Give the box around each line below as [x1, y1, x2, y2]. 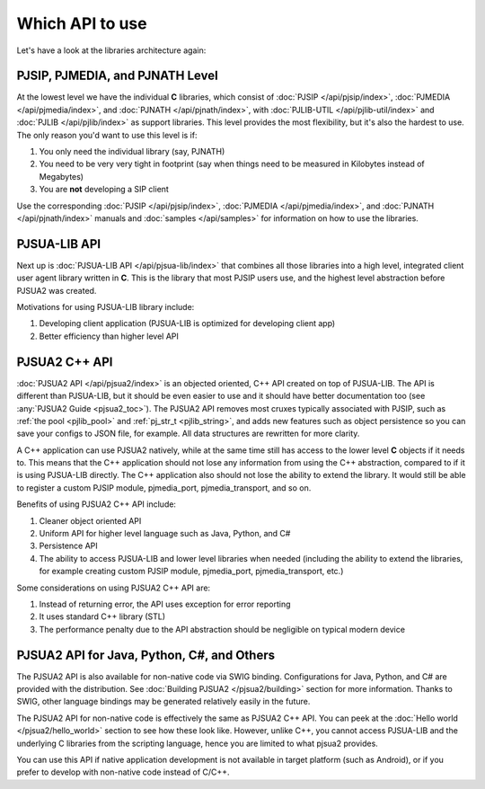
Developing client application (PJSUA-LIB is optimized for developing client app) [39, 318, 336, 329]
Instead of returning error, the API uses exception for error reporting [39, 598, 291, 609]
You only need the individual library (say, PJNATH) [39, 146, 225, 157]
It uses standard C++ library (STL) [39, 611, 166, 622]
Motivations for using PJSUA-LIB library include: [16, 302, 195, 313]
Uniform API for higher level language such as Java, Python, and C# [39, 528, 291, 539]
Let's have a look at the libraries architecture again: [16, 45, 207, 56]
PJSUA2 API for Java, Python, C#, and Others [16, 647, 276, 662]
